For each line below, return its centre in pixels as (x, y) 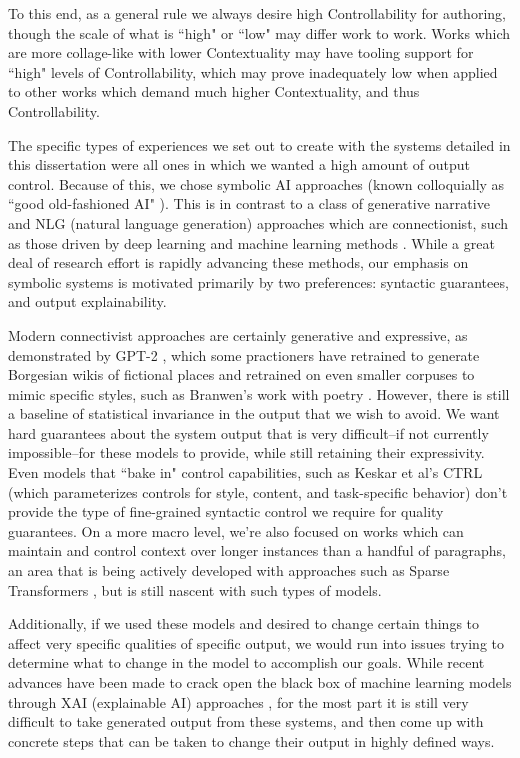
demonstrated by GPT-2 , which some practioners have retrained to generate (244, 354)
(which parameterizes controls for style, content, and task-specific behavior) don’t (258, 491)
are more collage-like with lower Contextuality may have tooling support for (241, 52)
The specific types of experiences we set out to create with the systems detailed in (259, 144)
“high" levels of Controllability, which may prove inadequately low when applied (253, 71)
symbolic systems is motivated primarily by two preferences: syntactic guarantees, (258, 281)
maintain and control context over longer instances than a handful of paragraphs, (257, 550)
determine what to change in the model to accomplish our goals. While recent (246, 662)
